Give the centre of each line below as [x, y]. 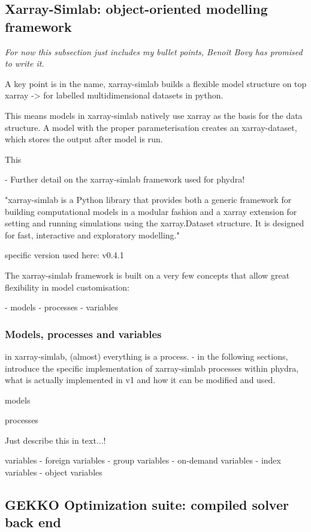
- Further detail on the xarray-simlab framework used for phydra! [125, 179]
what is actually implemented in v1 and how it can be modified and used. [140, 380]
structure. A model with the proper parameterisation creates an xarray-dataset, [151, 127]
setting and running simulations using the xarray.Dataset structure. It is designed [155, 223]
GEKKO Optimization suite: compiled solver [147, 505]
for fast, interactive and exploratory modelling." [92, 234]
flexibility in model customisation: [67, 287]
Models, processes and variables [83, 334]
